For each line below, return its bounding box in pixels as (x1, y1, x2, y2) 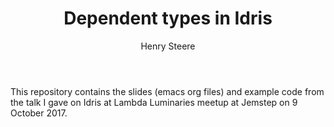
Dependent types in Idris (63, 7, 273, 30)
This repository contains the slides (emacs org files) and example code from (10, 85, 325, 97)
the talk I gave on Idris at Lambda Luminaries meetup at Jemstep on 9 (10, 96, 298, 108)
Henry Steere (140, 40, 196, 52)
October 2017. (10, 107, 68, 119)
